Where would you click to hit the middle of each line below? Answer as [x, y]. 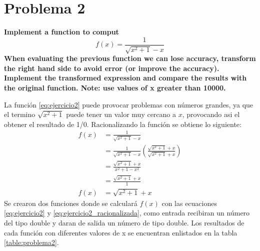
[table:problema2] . [31, 242]
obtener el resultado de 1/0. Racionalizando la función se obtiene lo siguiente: [123, 124]
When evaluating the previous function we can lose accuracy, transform [130, 58]
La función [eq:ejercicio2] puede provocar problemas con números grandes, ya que [129, 104]
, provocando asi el [211, 114]
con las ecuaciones [189, 203]
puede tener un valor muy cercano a [121, 114]
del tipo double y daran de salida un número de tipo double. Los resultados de [124, 223]
